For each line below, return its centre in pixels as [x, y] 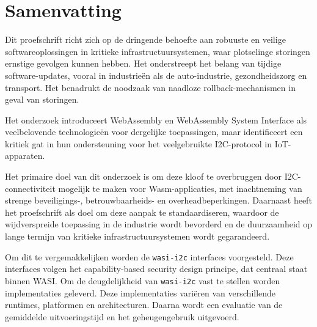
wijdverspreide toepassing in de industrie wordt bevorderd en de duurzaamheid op [159, 224]
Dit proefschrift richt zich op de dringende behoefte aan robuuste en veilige [145, 39]
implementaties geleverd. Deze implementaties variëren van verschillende [140, 292]
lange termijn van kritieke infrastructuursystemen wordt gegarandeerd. [137, 236]
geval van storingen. [42, 99]
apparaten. [25, 156]
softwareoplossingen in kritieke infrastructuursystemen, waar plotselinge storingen [158, 51]
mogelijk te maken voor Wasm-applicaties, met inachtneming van [180, 188]
